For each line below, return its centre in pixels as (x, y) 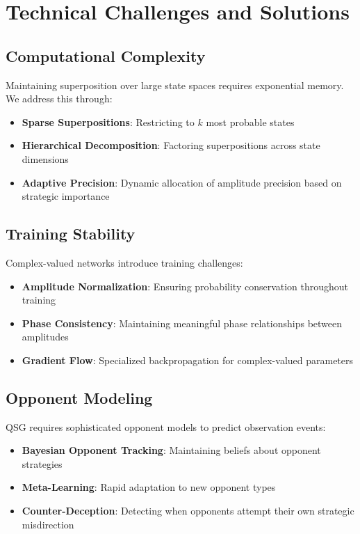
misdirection (48, 524)
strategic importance (66, 196)
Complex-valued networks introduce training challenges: (124, 262)
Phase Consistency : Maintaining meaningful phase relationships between (182, 323)
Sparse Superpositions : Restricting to (108, 121)
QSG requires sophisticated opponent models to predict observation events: (166, 426)
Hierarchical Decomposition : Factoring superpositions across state (171, 145)
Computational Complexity (106, 55)
